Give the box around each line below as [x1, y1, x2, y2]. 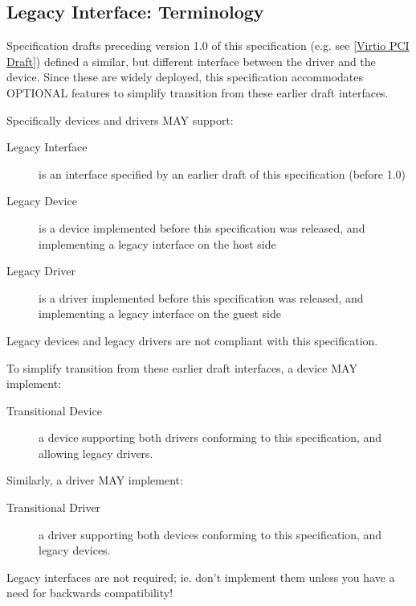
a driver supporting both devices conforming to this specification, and [39, 526, 382, 542]
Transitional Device [6, 402, 102, 418]
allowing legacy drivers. [39, 444, 153, 461]
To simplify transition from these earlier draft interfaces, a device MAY [6, 359, 357, 376]
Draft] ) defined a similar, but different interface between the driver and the [6, 52, 376, 69]
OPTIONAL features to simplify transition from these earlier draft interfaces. [6, 84, 389, 101]
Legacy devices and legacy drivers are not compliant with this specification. [6, 332, 378, 348]
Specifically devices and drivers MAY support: [6, 111, 234, 128]
